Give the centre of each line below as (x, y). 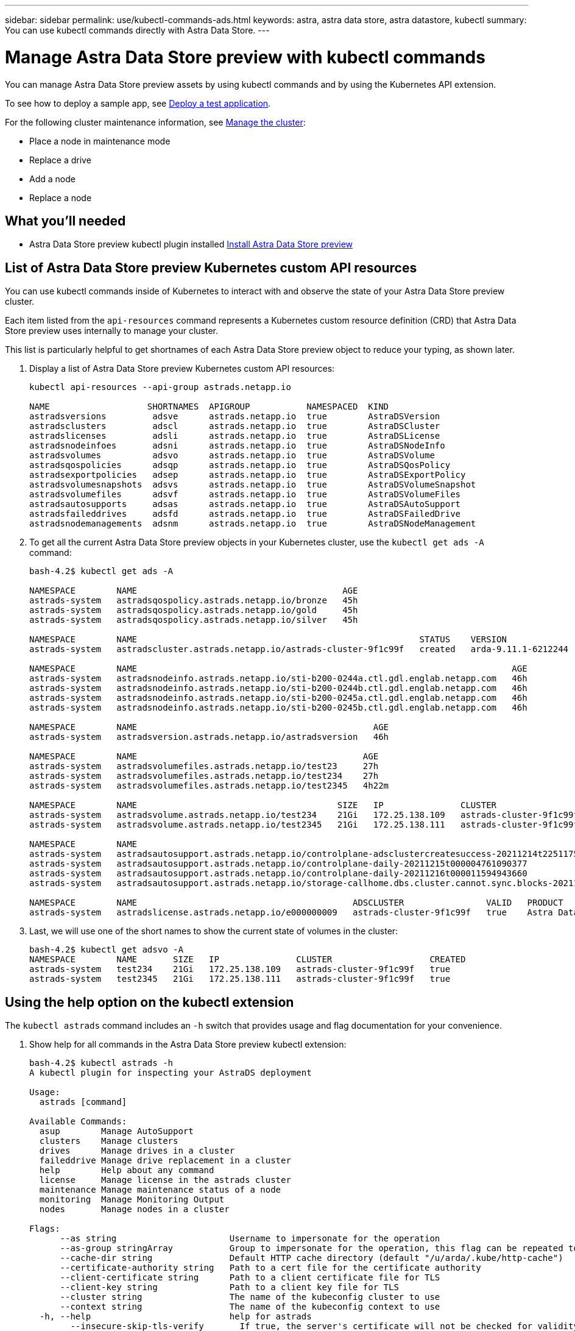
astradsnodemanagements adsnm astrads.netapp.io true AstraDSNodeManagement (253, 524)
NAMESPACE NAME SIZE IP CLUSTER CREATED (248, 960)
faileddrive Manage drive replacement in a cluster (165, 1161)
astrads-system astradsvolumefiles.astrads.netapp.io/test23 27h (204, 766)
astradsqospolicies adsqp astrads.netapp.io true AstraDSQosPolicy (240, 465)
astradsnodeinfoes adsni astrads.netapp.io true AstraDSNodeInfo (237, 446)
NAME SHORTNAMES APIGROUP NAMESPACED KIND (209, 407)
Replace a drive (60, 160)
